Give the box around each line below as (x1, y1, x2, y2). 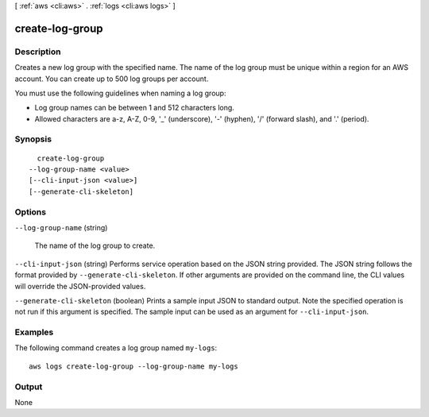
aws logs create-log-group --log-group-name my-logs (29, 361, 238, 371)
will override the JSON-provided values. (14, 281, 146, 291)
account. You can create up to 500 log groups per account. (14, 74, 209, 83)
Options (14, 207, 47, 218)
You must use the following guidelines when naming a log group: (14, 88, 226, 98)
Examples (14, 326, 54, 338)
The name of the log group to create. (34, 241, 156, 250)
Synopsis (14, 133, 52, 145)
